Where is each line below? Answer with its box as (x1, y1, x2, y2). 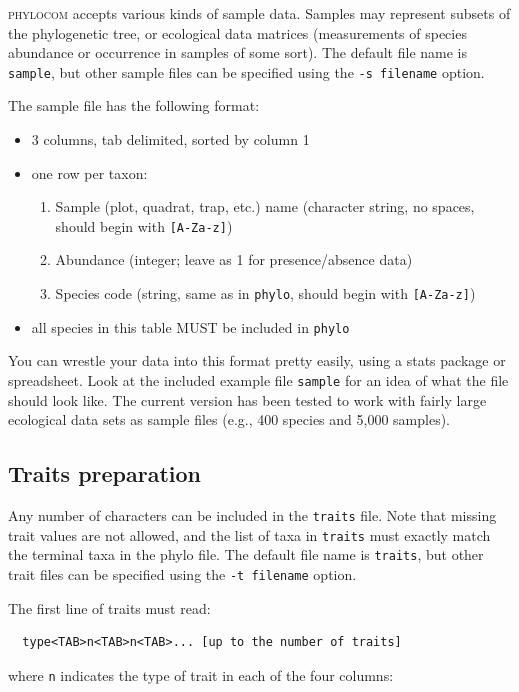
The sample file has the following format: (8, 95, 260, 116)
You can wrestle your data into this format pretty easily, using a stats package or (8, 350, 506, 371)
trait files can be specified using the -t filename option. (8, 563, 357, 584)
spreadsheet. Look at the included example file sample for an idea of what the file (8, 369, 509, 390)
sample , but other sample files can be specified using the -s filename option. (8, 61, 485, 82)
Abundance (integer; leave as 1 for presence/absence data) (55, 249, 413, 270)
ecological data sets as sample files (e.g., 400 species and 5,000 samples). (8, 409, 450, 430)
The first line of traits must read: (8, 597, 211, 618)
